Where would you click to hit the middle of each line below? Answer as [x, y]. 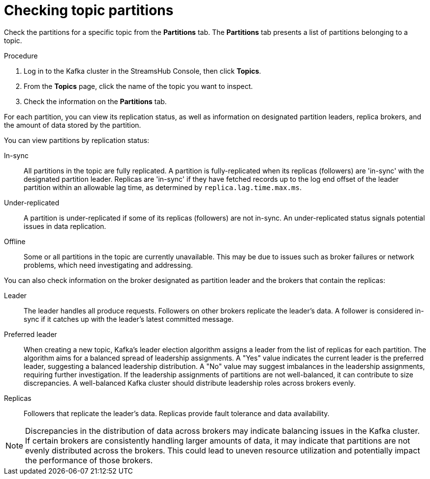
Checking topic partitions [89, 10]
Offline [15, 241]
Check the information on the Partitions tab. [95, 101]
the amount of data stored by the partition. [73, 125]
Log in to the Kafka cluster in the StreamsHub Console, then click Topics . [142, 71]
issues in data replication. [65, 226]
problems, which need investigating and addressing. [108, 265]
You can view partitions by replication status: [77, 140]
